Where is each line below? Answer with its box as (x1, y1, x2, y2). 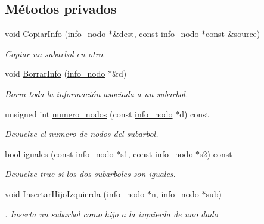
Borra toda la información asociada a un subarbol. (5, 87, 188, 99)
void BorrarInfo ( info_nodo (5, 67, 105, 80)
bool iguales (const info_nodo (5, 147, 114, 160)
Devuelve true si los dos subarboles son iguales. (5, 167, 176, 180)
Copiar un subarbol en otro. (5, 47, 105, 60)
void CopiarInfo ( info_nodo (5, 27, 106, 40)
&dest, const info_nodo (112, 27, 199, 40)
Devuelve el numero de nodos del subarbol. (5, 127, 159, 140)
